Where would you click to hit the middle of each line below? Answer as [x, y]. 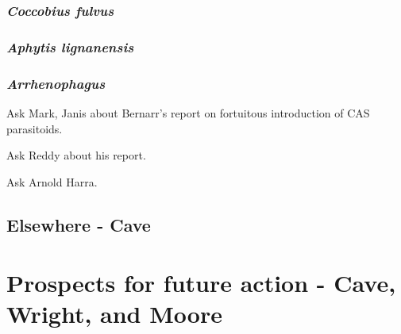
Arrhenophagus [56, 83]
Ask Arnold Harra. [52, 181]
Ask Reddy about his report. [76, 155]
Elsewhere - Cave [79, 224]
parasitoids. [35, 128]
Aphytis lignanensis [70, 46]
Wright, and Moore [114, 314]
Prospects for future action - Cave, [201, 283]
